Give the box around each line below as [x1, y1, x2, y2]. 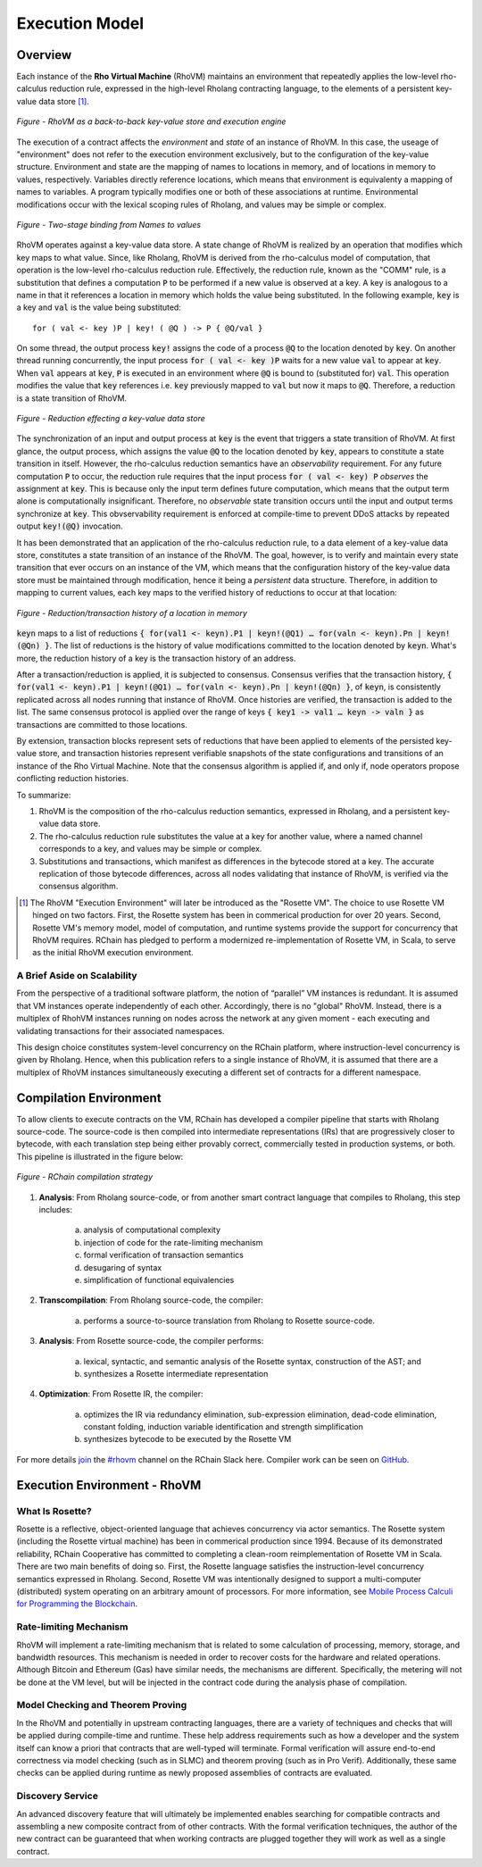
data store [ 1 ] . [38, 96, 89, 106]
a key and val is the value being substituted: [16, 302, 182, 313]
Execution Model [16, 13, 145, 33]
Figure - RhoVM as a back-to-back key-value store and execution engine [16, 116, 287, 127]
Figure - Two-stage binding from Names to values [16, 219, 202, 229]
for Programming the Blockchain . [16, 1598, 138, 1609]
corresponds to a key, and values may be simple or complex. [38, 844, 262, 854]
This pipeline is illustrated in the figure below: [16, 1151, 184, 1162]
